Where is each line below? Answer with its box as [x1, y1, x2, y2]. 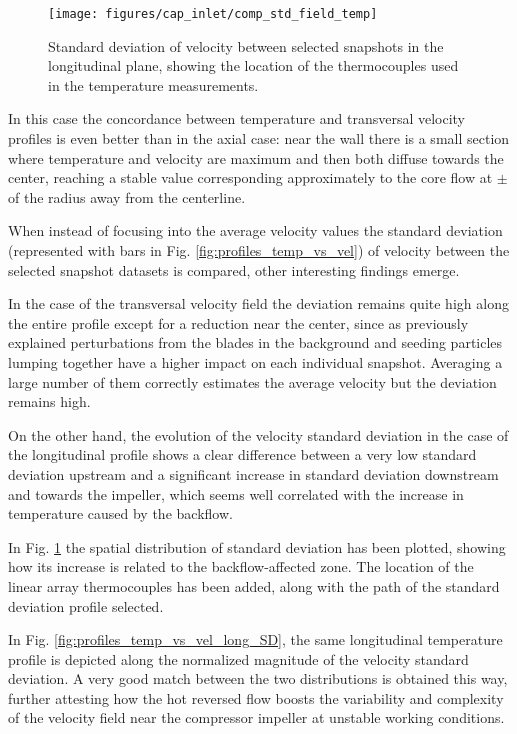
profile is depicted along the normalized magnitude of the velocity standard [8, 648, 469, 669]
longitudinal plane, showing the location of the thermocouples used [48, 55, 459, 76]
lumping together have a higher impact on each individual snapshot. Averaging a [8, 351, 503, 372]
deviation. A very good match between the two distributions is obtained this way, [8, 668, 508, 689]
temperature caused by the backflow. [8, 503, 233, 524]
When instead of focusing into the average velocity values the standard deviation [8, 220, 503, 241]
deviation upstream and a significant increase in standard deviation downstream [8, 463, 499, 484]
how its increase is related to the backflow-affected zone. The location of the [8, 556, 474, 577]
